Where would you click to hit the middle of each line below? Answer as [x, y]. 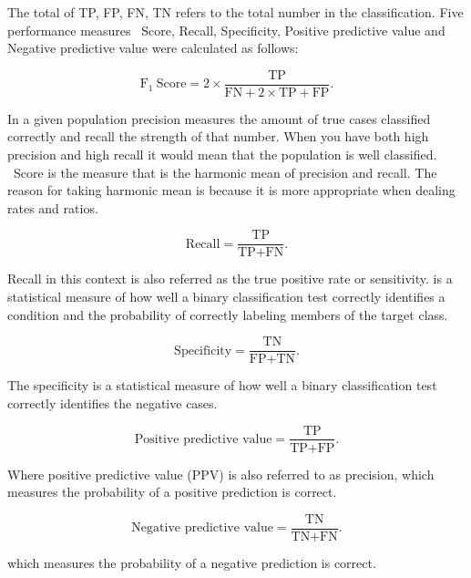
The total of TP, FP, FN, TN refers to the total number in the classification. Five [235, 12]
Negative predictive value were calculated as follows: [153, 48]
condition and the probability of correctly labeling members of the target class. [228, 314]
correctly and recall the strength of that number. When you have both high [218, 136]
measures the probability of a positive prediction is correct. [172, 492]
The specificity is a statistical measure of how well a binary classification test [222, 385]
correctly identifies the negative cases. [113, 403]
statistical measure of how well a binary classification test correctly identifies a [226, 297]
